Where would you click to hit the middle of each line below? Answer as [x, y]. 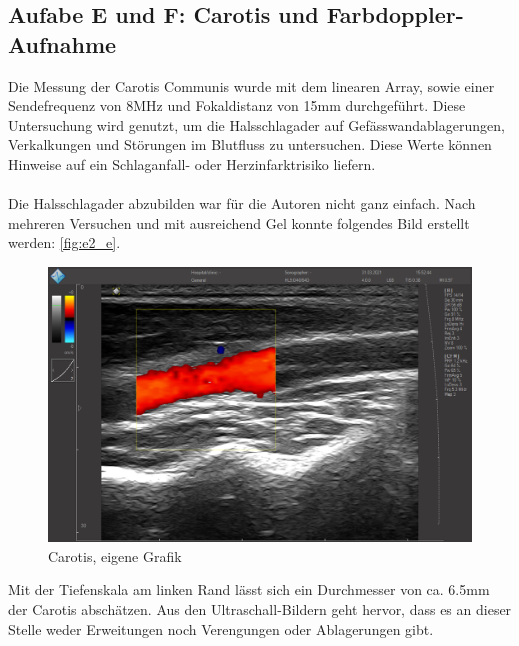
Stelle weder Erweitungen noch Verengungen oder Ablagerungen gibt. [221, 628]
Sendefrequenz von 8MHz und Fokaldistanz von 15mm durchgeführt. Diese [237, 105]
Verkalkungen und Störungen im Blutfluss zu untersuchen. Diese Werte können [250, 144]
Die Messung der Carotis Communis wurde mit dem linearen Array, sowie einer [251, 85]
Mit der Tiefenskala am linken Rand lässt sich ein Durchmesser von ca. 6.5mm [249, 589]
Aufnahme [62, 43]
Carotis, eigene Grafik [115, 555]
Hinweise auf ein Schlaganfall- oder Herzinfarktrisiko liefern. [192, 163]
